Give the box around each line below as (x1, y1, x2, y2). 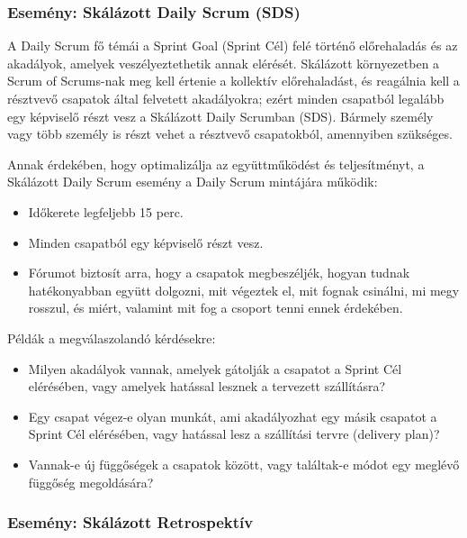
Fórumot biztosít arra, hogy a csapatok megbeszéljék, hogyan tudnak (28, 263, 410, 282)
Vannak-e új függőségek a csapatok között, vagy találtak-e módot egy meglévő (28, 454, 460, 473)
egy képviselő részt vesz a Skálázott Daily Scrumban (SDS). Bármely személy (7, 106, 434, 125)
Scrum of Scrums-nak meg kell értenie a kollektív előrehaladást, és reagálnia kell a (7, 71, 460, 90)
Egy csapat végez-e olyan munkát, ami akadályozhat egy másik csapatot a (28, 406, 437, 425)
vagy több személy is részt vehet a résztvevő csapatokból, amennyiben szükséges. (7, 124, 453, 143)
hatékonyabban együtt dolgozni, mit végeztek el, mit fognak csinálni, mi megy (28, 280, 460, 299)
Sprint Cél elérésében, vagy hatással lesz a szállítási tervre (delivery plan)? (28, 424, 440, 443)
